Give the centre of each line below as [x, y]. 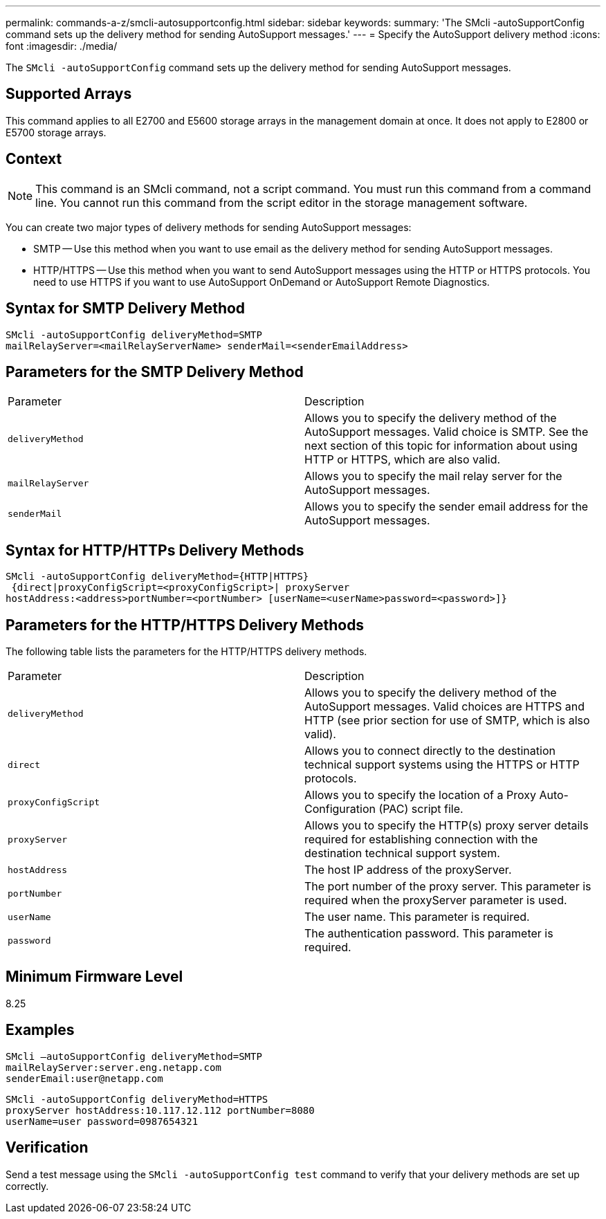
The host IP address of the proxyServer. [408, 870]
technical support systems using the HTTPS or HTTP [442, 765]
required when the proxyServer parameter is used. [436, 900]
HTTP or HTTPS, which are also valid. [403, 460]
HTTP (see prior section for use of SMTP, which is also [447, 721]
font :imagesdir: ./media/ [62, 46]
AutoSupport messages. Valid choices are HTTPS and [445, 707]
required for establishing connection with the [421, 840]
